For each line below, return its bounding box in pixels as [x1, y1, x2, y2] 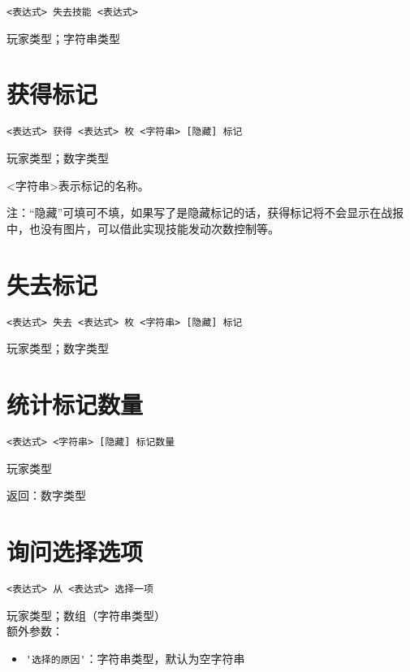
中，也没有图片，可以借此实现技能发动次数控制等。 [6, 219, 279, 236]
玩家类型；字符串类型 [6, 29, 120, 46]
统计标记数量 [6, 387, 144, 420]
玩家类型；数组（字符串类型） [6, 606, 166, 623]
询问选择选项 [6, 534, 144, 567]
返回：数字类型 [6, 487, 86, 504]
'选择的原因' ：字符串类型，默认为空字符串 [25, 649, 245, 666]
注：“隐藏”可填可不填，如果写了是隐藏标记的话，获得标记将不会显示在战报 [6, 204, 404, 221]
